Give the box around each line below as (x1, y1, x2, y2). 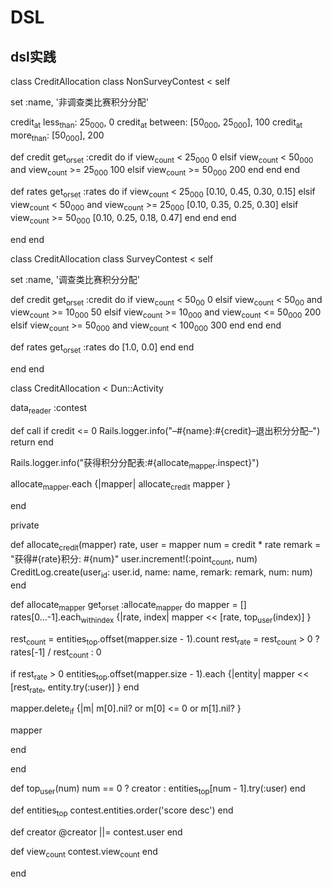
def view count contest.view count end (10, 845, 158, 860)
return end (10, 436, 54, 448)
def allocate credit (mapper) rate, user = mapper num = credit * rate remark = (10, 539, 322, 553)
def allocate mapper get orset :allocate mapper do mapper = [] (10, 598, 247, 613)
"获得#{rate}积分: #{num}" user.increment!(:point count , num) (10, 552, 258, 567)
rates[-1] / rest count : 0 (10, 646, 102, 660)
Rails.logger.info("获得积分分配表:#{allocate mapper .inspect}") (10, 456, 260, 471)
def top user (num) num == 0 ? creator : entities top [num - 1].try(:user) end (10, 782, 306, 796)
